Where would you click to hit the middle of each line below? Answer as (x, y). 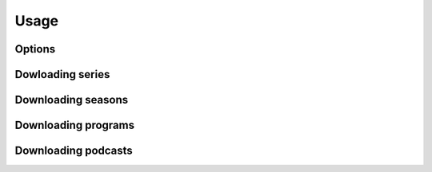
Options (35, 49)
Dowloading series (62, 74)
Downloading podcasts (74, 151)
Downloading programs (75, 125)
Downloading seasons (72, 100)
